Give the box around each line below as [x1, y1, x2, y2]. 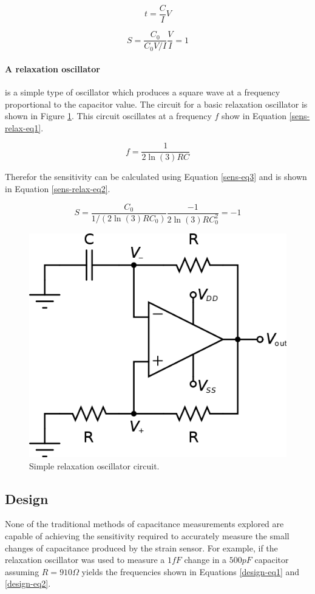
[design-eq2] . [5, 577, 51, 590]
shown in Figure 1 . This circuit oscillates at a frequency [5, 109, 212, 122]
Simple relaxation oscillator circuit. [29, 459, 160, 472]
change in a [184, 553, 227, 566]
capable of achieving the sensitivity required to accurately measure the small [5, 529, 290, 542]
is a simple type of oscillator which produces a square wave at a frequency [5, 85, 280, 98]
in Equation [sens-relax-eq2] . [5, 182, 110, 195]
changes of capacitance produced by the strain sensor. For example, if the [5, 541, 278, 554]
